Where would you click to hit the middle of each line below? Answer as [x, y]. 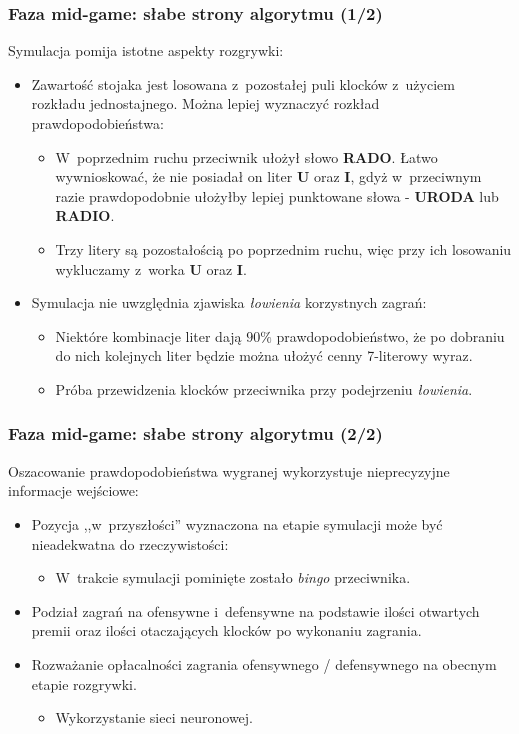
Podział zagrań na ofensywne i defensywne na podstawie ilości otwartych [255, 610]
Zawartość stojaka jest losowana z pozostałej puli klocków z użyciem [243, 83]
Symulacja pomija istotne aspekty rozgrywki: [146, 50]
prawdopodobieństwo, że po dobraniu [390, 335]
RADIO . [85, 215]
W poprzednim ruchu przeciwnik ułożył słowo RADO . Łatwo [246, 156]
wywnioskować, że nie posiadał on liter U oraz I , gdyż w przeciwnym [268, 176]
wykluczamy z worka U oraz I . [151, 268]
